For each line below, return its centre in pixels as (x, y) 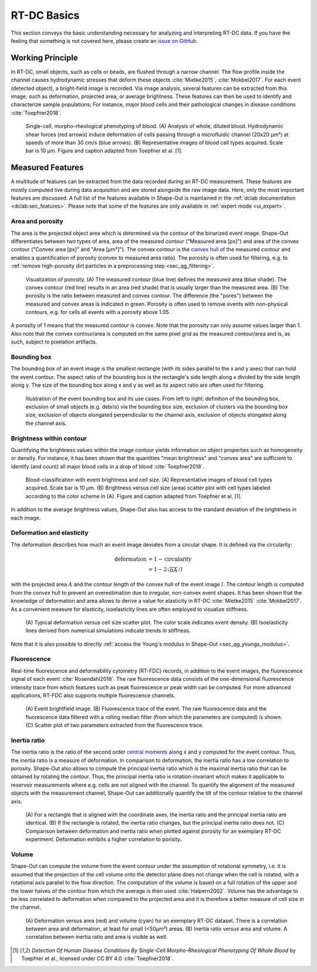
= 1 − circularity (170, 559)
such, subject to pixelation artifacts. (54, 342)
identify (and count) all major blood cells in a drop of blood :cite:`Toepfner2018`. (108, 466)
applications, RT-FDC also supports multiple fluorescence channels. (93, 695)
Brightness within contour (49, 438)
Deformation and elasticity (50, 533)
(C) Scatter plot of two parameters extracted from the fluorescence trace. (114, 725)
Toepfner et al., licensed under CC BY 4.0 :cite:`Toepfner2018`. (97, 959)
